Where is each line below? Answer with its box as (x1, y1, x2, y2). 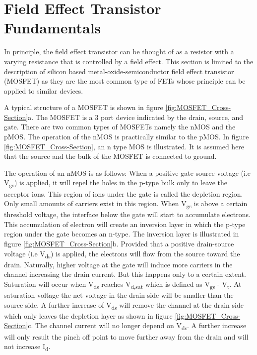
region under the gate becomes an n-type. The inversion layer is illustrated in (4, 229, 239, 239)
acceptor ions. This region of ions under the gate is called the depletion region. (4, 188, 243, 199)
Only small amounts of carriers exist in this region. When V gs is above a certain (4, 198, 248, 210)
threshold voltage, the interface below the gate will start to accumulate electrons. (4, 209, 251, 220)
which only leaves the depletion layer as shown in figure (4, 310, 173, 321)
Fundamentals (4, 17, 101, 38)
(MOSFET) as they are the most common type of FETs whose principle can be (4, 76, 246, 86)
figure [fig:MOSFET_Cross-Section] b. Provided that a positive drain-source (4, 238, 234, 249)
